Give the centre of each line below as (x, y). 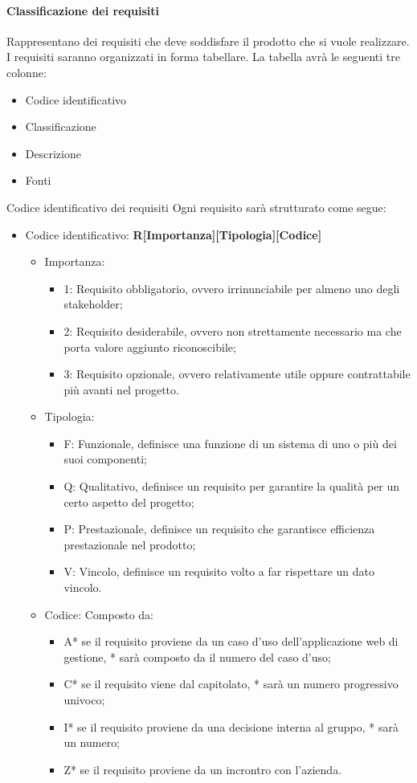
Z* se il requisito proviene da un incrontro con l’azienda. (203, 769)
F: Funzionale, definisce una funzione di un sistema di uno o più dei (230, 443)
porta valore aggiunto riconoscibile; (150, 347)
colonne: (27, 72)
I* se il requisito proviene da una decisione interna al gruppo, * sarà (231, 726)
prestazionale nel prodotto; (130, 544)
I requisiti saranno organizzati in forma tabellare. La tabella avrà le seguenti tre (203, 57)
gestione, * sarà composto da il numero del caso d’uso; (197, 657)
